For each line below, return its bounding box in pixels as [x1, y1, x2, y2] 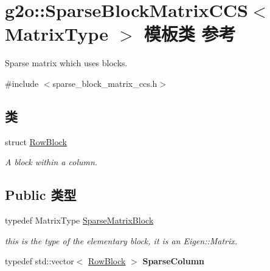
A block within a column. [5, 156, 98, 168]
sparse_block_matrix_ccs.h [52, 77, 157, 89]
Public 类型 [5, 185, 77, 204]
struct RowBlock [5, 135, 67, 148]
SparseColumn [142, 255, 204, 267]
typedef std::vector [5, 255, 74, 267]
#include [5, 77, 39, 89]
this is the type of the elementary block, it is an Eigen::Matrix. [5, 234, 238, 247]
